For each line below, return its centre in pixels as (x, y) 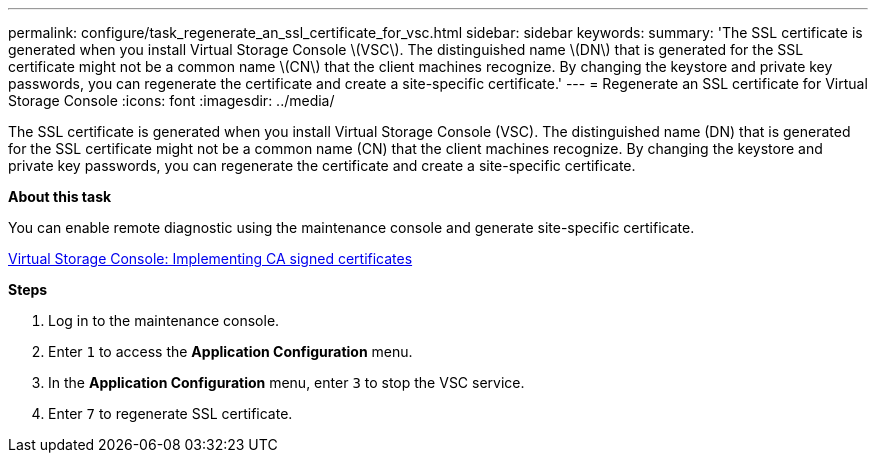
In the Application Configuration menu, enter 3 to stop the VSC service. (286, 382)
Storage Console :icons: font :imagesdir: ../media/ (171, 100)
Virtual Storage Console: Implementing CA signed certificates (210, 258)
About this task (60, 196)
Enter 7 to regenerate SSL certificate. (170, 413)
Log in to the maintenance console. (164, 320)
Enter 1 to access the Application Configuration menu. (230, 351)
